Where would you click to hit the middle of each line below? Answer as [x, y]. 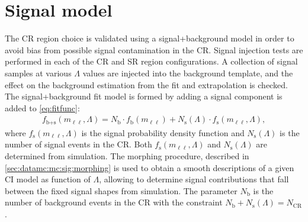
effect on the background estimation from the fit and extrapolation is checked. [146, 84]
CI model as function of [48, 179]
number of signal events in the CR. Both [78, 144]
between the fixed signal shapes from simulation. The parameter [121, 190]
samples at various [38, 73]
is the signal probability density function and [163, 132]
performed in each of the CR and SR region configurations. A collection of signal [151, 61]
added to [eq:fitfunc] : [42, 107]
